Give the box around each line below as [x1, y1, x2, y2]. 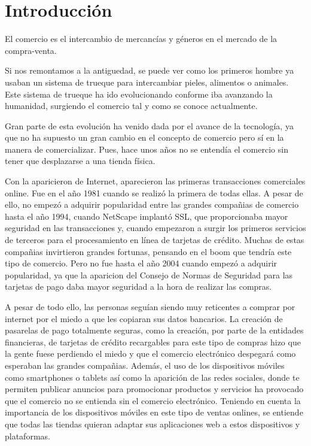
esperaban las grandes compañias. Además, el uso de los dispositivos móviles [5, 359, 285, 371]
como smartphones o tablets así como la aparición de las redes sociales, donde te [5, 371, 300, 383]
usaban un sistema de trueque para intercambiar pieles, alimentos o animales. [5, 75, 289, 88]
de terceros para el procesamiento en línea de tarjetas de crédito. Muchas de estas [5, 233, 304, 246]
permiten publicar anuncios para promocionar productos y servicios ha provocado [5, 383, 304, 395]
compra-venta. [5, 44, 57, 56]
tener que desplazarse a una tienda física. [5, 154, 155, 167]
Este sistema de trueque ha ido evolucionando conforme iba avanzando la [5, 87, 273, 100]
